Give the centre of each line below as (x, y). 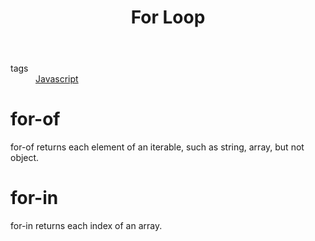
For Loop (168, 17)
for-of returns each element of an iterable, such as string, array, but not (157, 147)
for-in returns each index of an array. (86, 226)
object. (25, 158)
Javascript (57, 79)
